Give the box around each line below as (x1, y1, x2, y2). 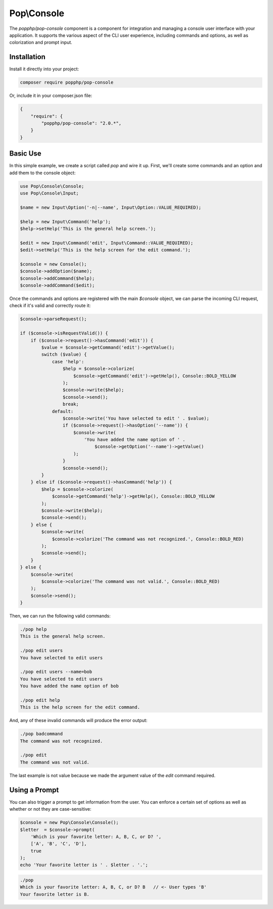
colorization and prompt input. (9, 40, 73, 46)
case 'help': (52, 359, 84, 364)
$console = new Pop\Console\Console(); (20, 820, 119, 825)
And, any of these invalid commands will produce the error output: (9, 717, 148, 724)
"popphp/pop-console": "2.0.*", (41, 120, 121, 126)
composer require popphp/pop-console (20, 80, 114, 86)
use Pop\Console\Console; (20, 183, 84, 189)
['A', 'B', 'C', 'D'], (30, 841, 87, 847)
